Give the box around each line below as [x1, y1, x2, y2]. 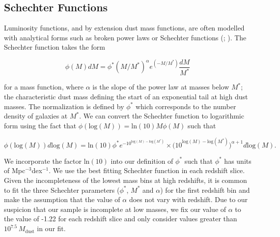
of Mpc [4, 165, 26, 176]
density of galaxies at [4, 111, 68, 121]
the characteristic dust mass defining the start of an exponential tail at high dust [4, 91, 248, 102]
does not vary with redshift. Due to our [129, 194, 248, 205]
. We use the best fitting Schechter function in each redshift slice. [49, 165, 245, 176]
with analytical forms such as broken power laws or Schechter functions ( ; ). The [4, 32, 247, 42]
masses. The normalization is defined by [4, 101, 124, 111]
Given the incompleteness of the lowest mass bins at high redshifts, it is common [4, 175, 247, 185]
